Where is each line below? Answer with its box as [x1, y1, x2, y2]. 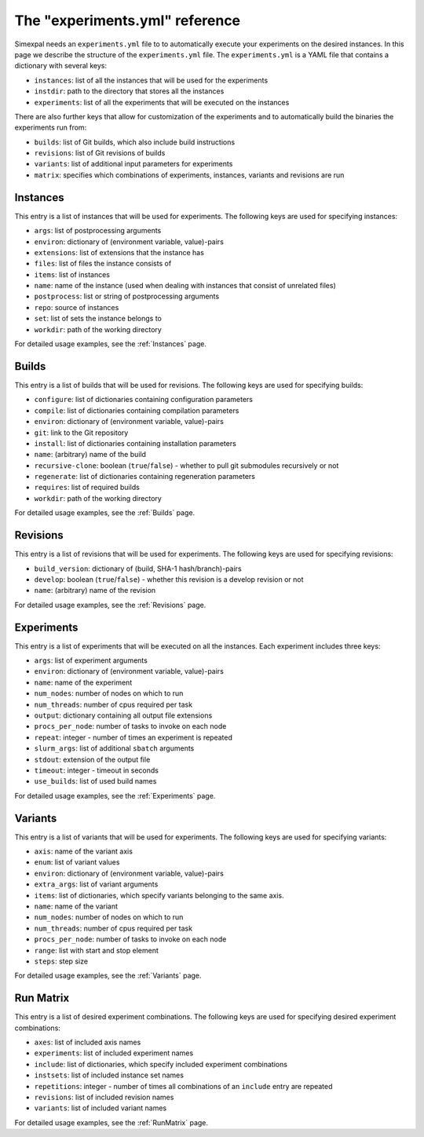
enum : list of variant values [34, 857, 120, 867]
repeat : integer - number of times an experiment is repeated [34, 733, 233, 742]
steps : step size [34, 956, 89, 966]
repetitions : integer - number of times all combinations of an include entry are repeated [34, 1081, 333, 1091]
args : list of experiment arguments [34, 656, 148, 665]
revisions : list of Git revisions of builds [34, 148, 166, 158]
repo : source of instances [34, 302, 119, 312]
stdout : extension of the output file [34, 755, 151, 764]
